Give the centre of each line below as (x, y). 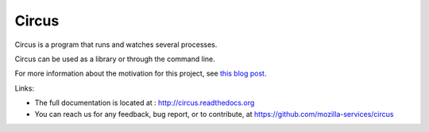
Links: (25, 88)
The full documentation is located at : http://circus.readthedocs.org (145, 103)
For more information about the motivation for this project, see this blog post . (141, 74)
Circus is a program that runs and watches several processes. (116, 45)
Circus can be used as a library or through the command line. (115, 59)
